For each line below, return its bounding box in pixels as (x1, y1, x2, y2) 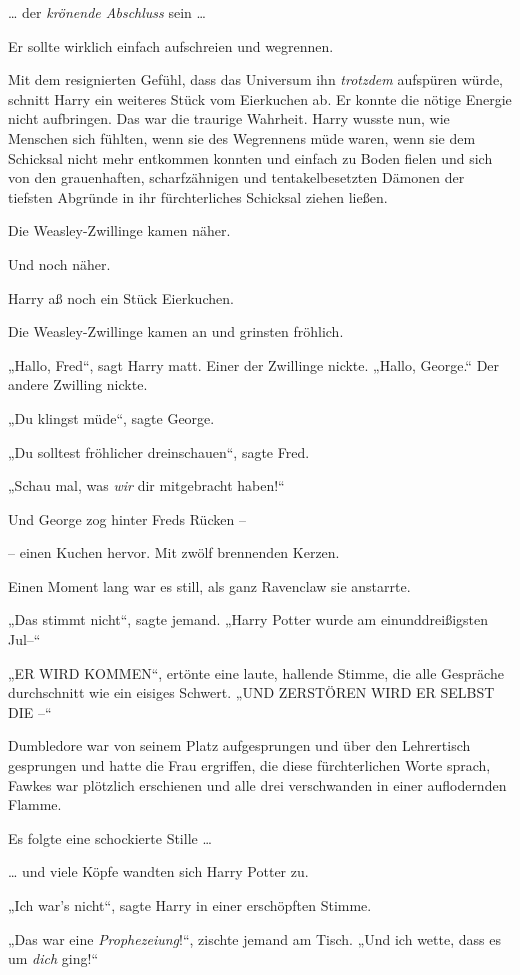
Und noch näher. (8, 253, 111, 274)
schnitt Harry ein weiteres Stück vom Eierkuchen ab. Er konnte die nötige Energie (8, 88, 512, 109)
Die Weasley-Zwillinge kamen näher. (8, 220, 231, 241)
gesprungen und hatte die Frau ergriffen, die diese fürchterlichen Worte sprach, (8, 755, 491, 776)
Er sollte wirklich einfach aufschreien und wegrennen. (8, 35, 334, 56)
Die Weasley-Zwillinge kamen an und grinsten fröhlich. (8, 321, 344, 342)
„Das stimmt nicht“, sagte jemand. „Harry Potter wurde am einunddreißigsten (8, 609, 488, 630)
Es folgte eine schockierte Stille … (8, 827, 212, 848)
